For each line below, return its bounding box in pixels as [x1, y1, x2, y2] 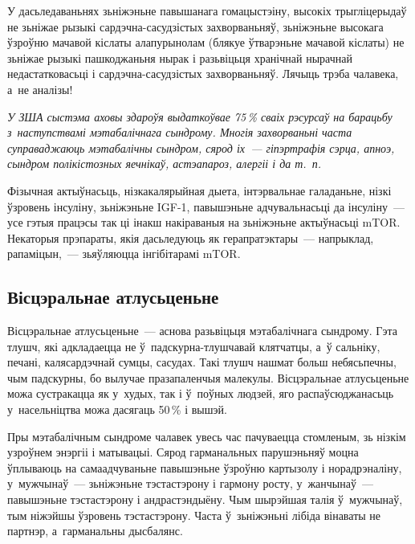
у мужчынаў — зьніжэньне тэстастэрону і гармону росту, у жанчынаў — [7, 475, 373, 492]
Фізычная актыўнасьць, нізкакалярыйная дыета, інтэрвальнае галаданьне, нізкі [7, 182, 392, 198]
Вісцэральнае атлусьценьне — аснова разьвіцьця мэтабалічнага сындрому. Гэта [7, 322, 397, 339]
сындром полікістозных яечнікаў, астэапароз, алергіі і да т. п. [7, 155, 322, 172]
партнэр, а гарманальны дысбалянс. [7, 522, 183, 539]
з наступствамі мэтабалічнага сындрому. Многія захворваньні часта [7, 124, 352, 141]
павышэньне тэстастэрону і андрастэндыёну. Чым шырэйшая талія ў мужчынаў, [7, 491, 403, 508]
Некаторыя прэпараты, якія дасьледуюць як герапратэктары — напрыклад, [7, 229, 374, 246]
